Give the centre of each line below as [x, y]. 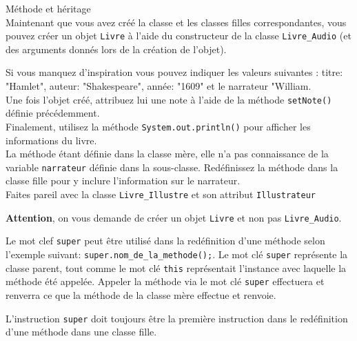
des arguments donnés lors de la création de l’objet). [116, 49]
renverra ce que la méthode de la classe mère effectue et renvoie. [141, 294]
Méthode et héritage [48, 8]
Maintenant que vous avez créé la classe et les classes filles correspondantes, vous [176, 22]
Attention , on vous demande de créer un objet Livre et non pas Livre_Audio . [174, 217]
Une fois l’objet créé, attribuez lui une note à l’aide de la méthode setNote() [169, 99]
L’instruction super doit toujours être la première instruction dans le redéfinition [177, 318]
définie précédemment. [53, 113]
